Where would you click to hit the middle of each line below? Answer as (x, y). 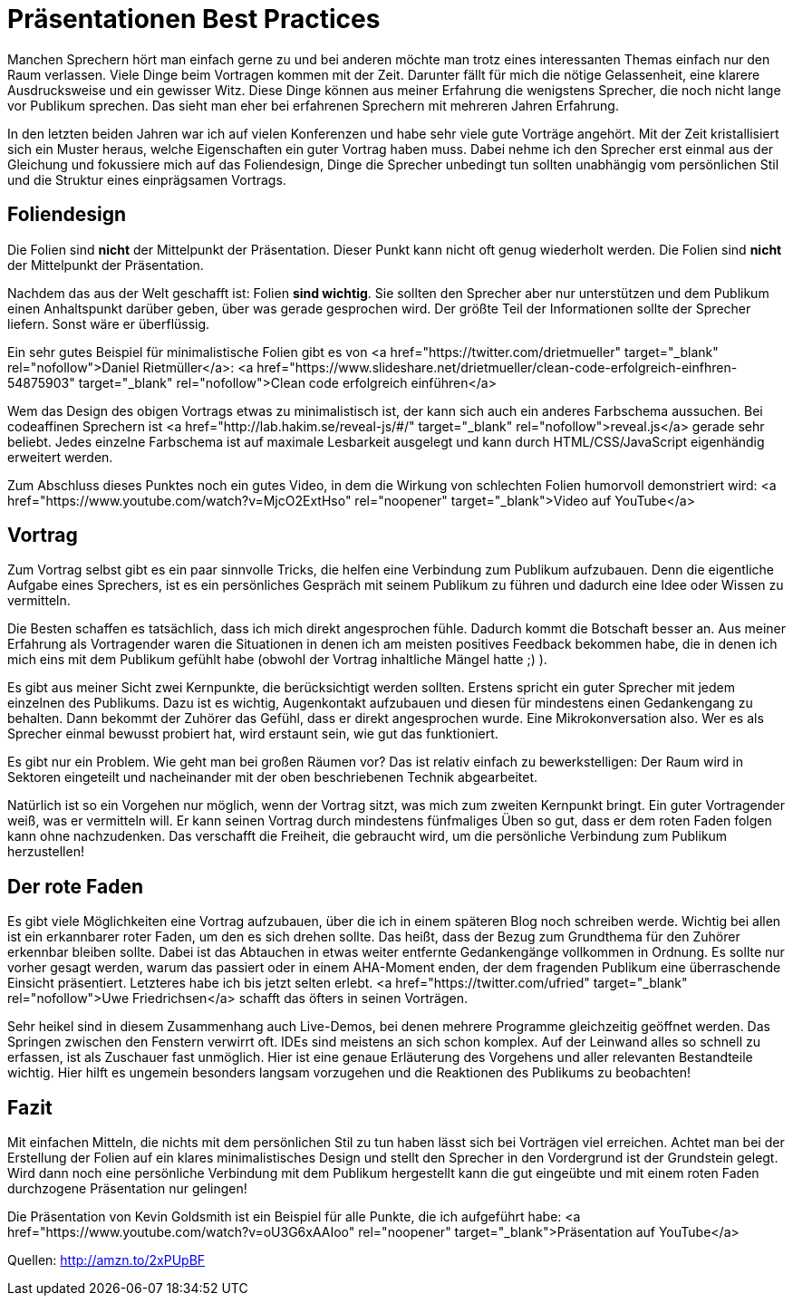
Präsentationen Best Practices (194, 19)
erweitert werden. (60, 457)
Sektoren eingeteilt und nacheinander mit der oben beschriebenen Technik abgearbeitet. (272, 777)
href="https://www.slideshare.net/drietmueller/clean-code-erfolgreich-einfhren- (497, 367)
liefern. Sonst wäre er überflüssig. (109, 323)
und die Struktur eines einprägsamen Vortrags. (147, 179)
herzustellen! (46, 852)
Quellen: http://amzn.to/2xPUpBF (106, 1260)
